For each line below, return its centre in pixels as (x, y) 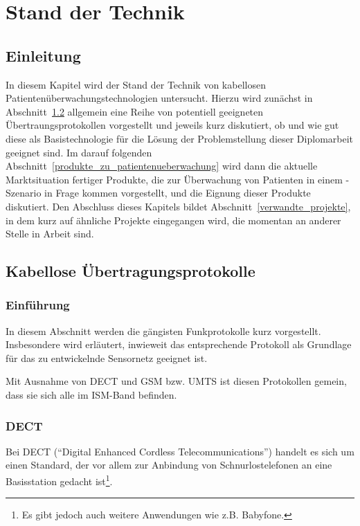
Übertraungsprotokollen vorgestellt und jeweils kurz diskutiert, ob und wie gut (172, 125)
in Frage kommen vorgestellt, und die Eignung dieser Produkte (178, 193)
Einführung (38, 305)
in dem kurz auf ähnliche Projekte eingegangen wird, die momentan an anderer (173, 220)
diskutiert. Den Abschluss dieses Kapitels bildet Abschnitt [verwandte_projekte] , (178, 206)
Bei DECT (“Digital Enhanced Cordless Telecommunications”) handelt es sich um (180, 451)
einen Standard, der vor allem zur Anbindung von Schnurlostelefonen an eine (169, 465)
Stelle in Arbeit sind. (50, 234)
